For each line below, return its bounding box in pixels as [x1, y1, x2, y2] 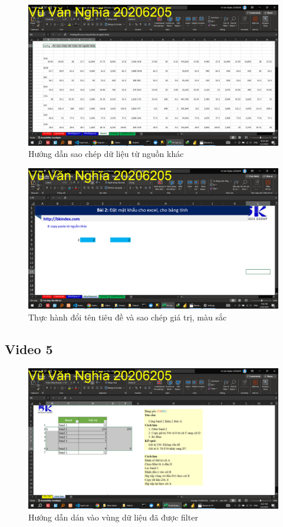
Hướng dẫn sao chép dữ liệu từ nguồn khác [28, 148, 184, 160]
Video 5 [5, 339, 53, 358]
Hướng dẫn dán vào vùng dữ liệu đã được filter [28, 510, 198, 523]
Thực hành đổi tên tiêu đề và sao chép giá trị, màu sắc [28, 310, 227, 323]
